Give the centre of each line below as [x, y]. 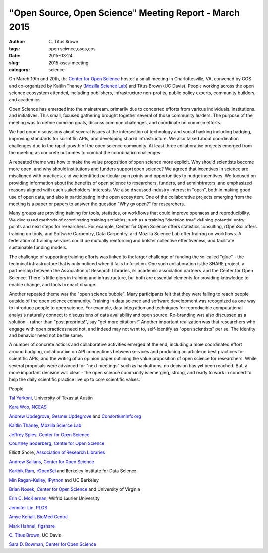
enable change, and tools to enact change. [53, 285]
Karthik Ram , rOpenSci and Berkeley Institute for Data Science [73, 471]
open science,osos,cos [72, 49]
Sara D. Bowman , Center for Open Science [53, 544]
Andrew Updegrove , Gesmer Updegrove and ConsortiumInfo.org [75, 416]
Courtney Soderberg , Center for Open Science [57, 443]
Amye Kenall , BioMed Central [39, 517]
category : [20, 69]
